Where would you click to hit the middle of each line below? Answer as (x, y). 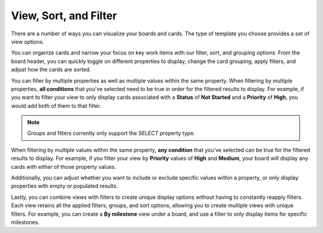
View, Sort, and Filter (64, 16)
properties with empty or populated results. (65, 186)
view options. (28, 41)
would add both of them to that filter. (56, 105)
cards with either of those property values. (64, 167)
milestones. (25, 222)
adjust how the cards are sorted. (51, 69)
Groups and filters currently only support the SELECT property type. (111, 133)
